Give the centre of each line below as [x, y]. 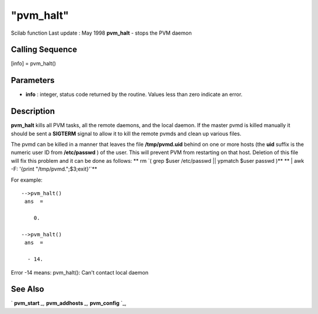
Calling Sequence [44, 50]
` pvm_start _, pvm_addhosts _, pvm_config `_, [69, 303]
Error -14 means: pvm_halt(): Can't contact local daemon [79, 272]
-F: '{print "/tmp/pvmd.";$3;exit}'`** [54, 169]
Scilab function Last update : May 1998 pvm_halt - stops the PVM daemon [101, 33]
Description [33, 111]
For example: [27, 180]
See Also [27, 289]
